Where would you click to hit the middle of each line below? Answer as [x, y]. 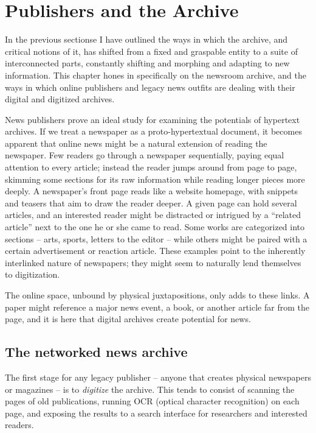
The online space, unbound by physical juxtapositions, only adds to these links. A [157, 295]
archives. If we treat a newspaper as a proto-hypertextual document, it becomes [153, 131]
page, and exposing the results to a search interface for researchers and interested [156, 413]
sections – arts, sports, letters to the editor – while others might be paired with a [156, 238]
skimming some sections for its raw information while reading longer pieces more [155, 179]
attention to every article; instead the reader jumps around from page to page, [151, 167]
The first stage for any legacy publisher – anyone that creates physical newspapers [158, 377]
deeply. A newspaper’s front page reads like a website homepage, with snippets [152, 191]
